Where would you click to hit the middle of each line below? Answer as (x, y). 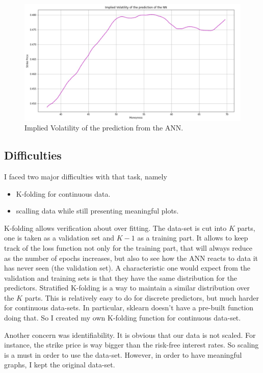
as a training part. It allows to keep (193, 238)
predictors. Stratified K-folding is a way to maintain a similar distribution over (127, 288)
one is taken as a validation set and (59, 238)
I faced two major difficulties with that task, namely (86, 176)
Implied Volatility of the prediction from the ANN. (104, 128)
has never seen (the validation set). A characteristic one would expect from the (127, 268)
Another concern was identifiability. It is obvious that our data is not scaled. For (130, 335)
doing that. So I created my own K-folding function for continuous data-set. (123, 318)
